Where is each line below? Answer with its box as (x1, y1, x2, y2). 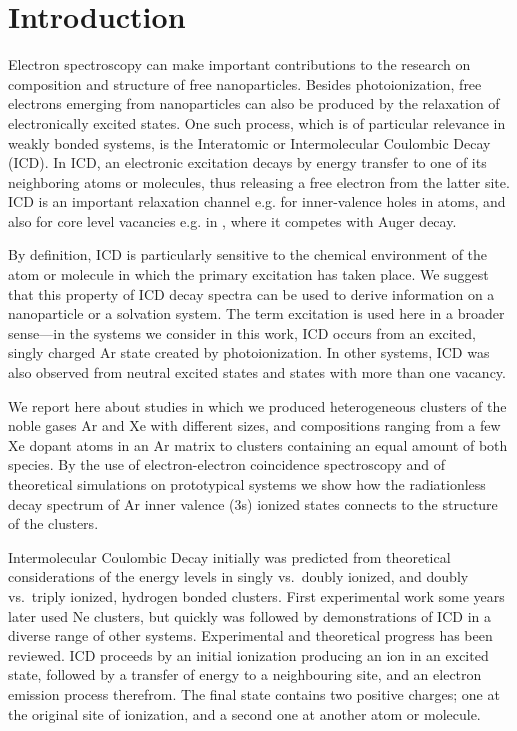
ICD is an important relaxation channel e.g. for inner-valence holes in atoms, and (8, 191, 506, 212)
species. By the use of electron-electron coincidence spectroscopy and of (8, 454, 445, 475)
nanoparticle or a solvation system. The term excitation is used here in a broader (8, 303, 505, 324)
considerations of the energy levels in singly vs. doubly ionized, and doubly (8, 566, 469, 587)
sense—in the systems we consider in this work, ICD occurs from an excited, (8, 322, 476, 343)
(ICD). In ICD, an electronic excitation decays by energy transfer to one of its (8, 152, 487, 173)
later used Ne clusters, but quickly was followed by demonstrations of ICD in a (8, 605, 491, 626)
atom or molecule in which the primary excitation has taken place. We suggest (8, 264, 489, 285)
